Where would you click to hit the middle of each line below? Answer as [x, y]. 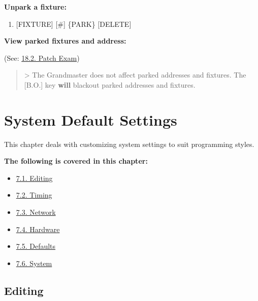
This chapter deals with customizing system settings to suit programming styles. [129, 144]
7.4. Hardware [38, 229]
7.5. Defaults [36, 246]
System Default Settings [91, 119]
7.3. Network [36, 212]
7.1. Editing [34, 178]
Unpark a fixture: [35, 7]
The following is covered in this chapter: [76, 161]
